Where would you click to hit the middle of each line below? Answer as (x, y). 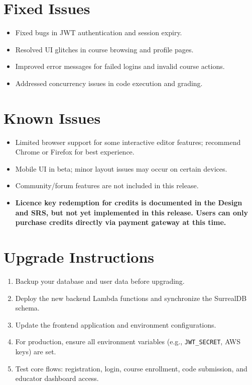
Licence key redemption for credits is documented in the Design (129, 202)
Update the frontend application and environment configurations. (116, 324)
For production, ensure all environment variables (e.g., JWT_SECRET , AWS (128, 341)
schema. (27, 308)
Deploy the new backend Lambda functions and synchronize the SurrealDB (131, 298)
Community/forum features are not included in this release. (107, 185)
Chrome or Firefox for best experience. (75, 152)
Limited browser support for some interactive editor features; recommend (128, 142)
